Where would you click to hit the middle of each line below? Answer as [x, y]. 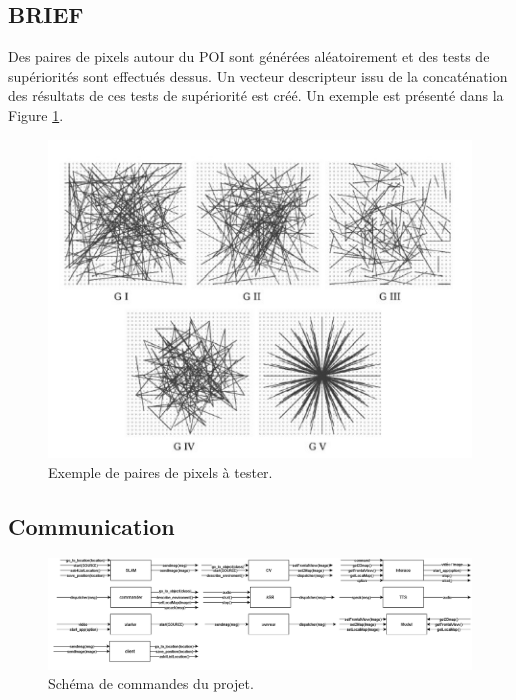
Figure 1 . [36, 114]
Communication [91, 525]
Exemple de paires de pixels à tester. [160, 471]
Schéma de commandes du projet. [151, 683]
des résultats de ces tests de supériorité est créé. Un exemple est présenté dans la [256, 95]
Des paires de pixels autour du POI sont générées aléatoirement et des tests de [249, 56]
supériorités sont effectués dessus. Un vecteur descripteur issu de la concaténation [258, 75]
